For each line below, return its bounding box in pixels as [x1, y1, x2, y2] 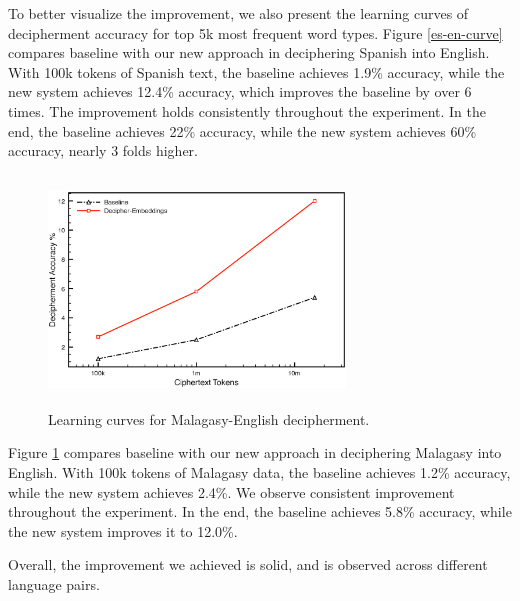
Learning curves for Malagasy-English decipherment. [48, 408, 370, 429]
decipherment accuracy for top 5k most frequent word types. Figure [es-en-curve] [8, 22, 503, 43]
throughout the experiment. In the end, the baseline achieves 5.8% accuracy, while [8, 501, 512, 522]
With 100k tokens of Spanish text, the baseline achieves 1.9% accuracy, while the [8, 61, 505, 82]
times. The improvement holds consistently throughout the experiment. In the [8, 100, 486, 121]
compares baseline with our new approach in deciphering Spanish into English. [8, 42, 490, 63]
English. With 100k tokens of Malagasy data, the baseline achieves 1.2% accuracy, [8, 461, 511, 482]
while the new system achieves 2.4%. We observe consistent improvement [8, 481, 455, 502]
